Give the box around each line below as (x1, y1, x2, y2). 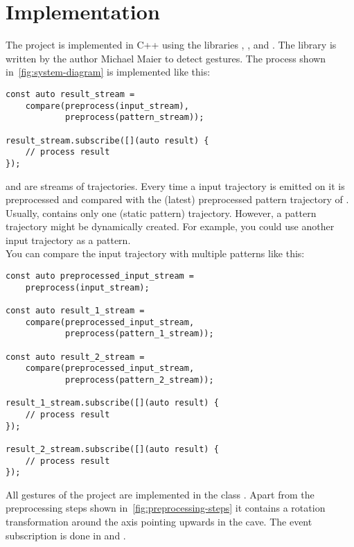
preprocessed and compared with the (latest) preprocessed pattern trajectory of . (6, 192, 349, 207)
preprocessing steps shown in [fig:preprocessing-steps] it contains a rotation (6, 501, 326, 515)
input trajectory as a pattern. (6, 232, 131, 247)
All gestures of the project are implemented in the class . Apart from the (6, 487, 315, 501)
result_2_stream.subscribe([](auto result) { (6, 444, 219, 454)
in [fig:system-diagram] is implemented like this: (6, 64, 211, 79)
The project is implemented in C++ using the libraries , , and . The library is (6, 37, 337, 52)
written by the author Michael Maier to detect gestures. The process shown (6, 51, 326, 65)
